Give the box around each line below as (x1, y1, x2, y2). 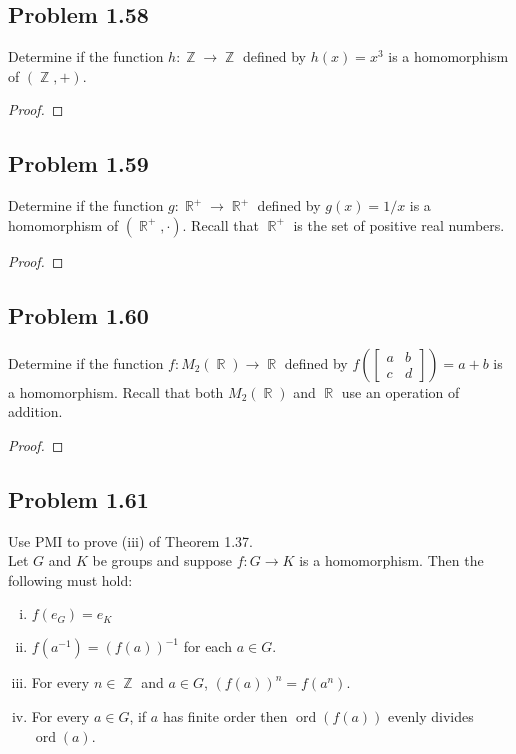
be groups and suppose (92, 550, 233, 571)
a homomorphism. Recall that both (8, 381, 224, 402)
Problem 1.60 (8, 299, 149, 330)
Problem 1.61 (8, 483, 149, 514)
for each (183, 636, 232, 657)
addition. (8, 401, 63, 422)
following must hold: (8, 569, 133, 590)
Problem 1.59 (8, 148, 149, 179)
